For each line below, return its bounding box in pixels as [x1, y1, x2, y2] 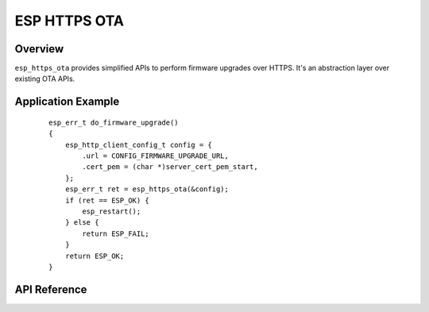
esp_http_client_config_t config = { [64, 140, 212, 149]
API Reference [14, 283, 87, 296]
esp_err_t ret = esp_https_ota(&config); [64, 185, 230, 194]
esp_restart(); [82, 206, 141, 216]
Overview [14, 42, 64, 56]
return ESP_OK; [64, 251, 125, 260]
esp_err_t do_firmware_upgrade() [48, 117, 179, 127]
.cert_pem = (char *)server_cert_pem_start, [82, 163, 258, 171]
